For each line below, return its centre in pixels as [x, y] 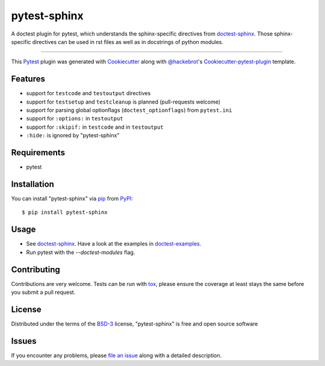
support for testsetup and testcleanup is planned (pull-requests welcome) [123, 102]
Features [28, 79]
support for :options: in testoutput [75, 119]
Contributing [36, 269]
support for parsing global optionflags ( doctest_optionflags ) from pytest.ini [129, 110]
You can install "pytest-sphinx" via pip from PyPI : [72, 198]
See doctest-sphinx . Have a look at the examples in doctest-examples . [114, 244]
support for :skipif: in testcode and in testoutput [95, 127]
